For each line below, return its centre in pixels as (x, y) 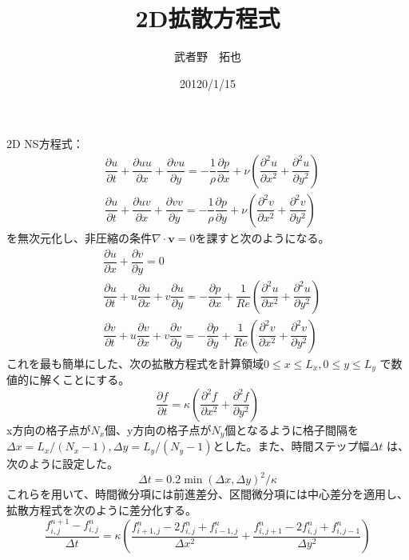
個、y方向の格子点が (158, 429)
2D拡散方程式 (208, 18)
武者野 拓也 (208, 56)
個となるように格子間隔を (292, 429)
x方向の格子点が (49, 429)
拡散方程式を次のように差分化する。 (101, 509)
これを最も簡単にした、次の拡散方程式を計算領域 (135, 363)
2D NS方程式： (45, 144)
